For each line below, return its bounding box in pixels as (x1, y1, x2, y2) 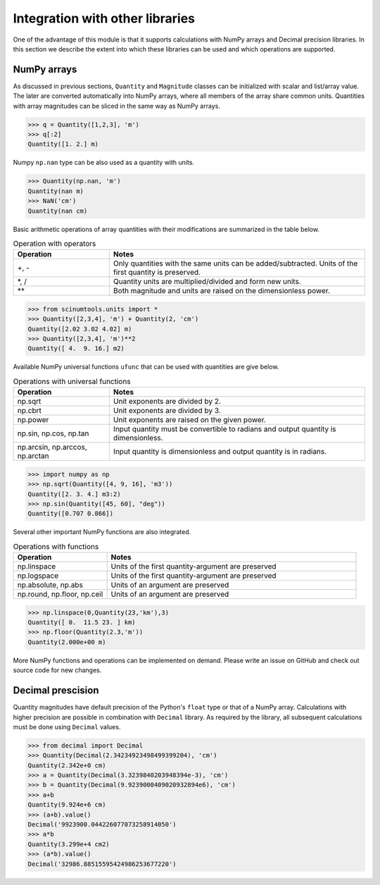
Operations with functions (13, 541, 99, 551)
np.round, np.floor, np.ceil (17, 589, 103, 599)
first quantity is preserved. (113, 268, 201, 278)
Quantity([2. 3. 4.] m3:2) (27, 490, 121, 498)
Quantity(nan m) (27, 187, 84, 195)
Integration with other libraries (13, 11, 195, 26)
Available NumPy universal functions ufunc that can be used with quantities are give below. (13, 363, 279, 371)
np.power (17, 415, 49, 425)
